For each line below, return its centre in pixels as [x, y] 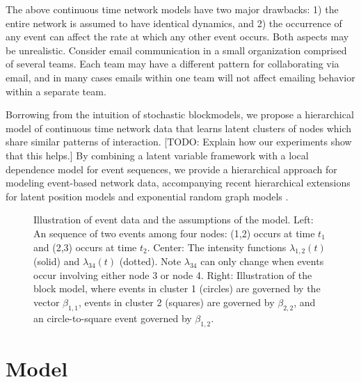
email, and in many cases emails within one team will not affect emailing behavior [180, 77]
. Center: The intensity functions [217, 247]
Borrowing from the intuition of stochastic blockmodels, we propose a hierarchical [180, 114]
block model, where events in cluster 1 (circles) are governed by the [177, 288]
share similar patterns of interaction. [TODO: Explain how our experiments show [179, 142]
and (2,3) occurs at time [85, 247]
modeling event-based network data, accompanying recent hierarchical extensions [178, 183]
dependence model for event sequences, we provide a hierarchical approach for [171, 169]
